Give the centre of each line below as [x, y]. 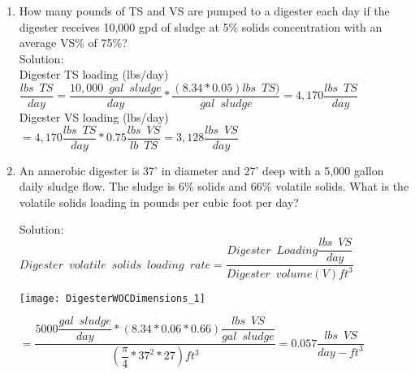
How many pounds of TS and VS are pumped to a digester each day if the [204, 11]
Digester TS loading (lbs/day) [94, 74]
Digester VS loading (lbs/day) [94, 117]
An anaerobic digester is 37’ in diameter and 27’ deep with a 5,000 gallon [201, 170]
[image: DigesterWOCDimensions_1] [112, 298]
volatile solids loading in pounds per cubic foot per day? [159, 202]
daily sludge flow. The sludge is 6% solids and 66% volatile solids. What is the [214, 186]
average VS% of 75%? [73, 43]
